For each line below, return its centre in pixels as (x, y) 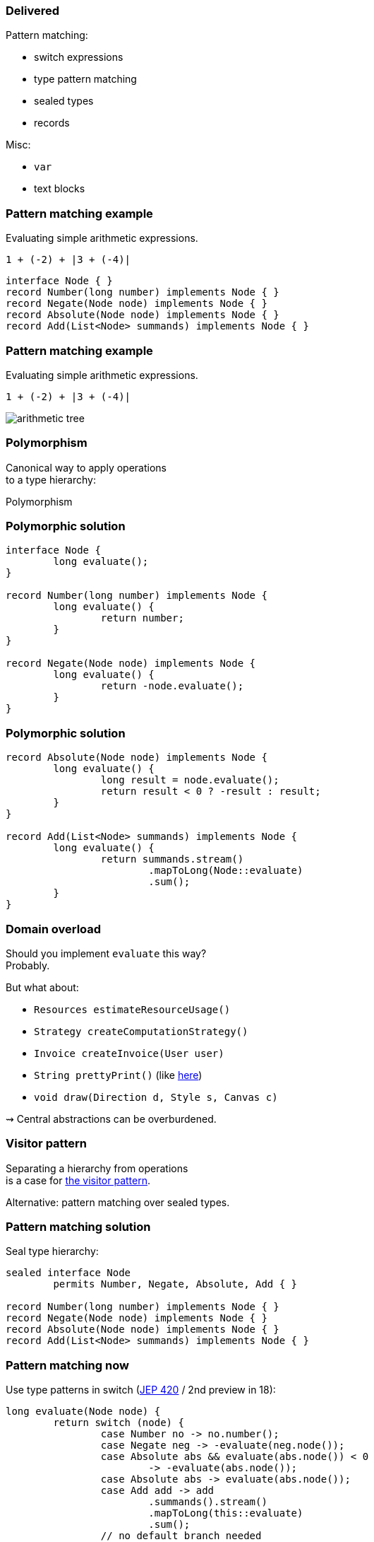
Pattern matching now (67, 1365)
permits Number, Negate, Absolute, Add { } (175, 1284)
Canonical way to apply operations (86, 467)
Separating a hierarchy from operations (97, 1168)
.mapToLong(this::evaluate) (226, 1513)
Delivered (33, 11)
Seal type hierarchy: (52, 1251)
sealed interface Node (68, 1273)
